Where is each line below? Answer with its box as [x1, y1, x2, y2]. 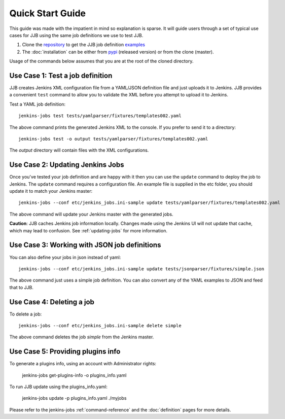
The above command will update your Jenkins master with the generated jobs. [9, 211, 173, 217]
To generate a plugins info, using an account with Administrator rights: [9, 361, 157, 367]
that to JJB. [9, 284, 34, 290]
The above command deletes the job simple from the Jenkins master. [9, 334, 154, 340]
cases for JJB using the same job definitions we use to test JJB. [9, 32, 144, 38]
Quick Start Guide [9, 8, 86, 19]
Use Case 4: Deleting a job [9, 297, 95, 306]
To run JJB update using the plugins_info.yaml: [9, 383, 108, 390]
